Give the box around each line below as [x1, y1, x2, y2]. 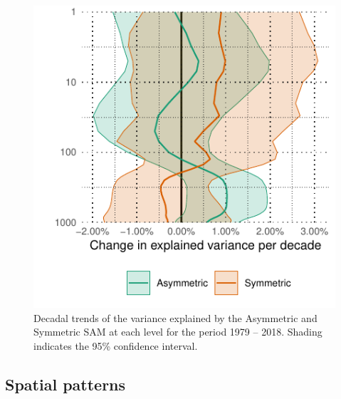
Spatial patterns [5, 373, 126, 395]
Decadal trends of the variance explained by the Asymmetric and [33, 310, 318, 325]
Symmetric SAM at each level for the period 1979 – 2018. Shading [33, 324, 322, 339]
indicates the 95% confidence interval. [33, 338, 198, 353]
